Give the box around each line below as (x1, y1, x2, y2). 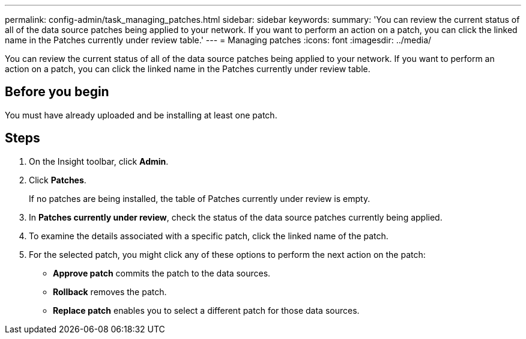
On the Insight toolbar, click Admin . (29, 156, 169, 166)
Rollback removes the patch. (53, 286, 167, 297)
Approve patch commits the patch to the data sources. (53, 267, 271, 278)
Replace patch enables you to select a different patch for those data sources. (53, 305, 360, 316)
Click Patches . (29, 174, 86, 185)
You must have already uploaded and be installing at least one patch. (5, 109, 277, 120)
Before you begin (5, 84, 109, 100)
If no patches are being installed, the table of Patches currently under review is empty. (29, 193, 370, 204)
